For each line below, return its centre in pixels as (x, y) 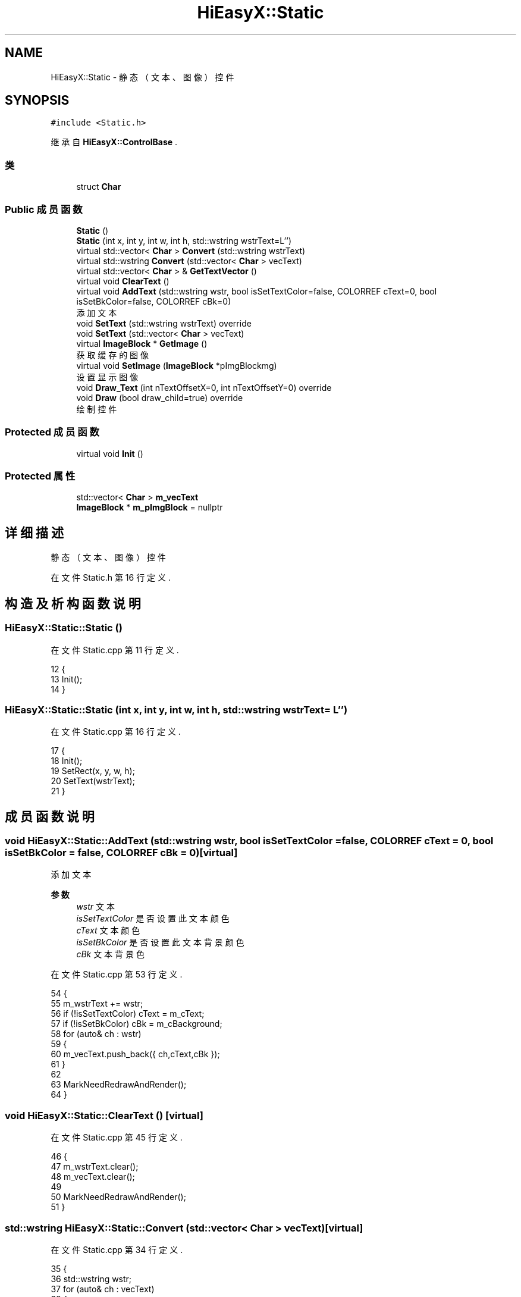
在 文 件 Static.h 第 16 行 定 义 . (111, 578)
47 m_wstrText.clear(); (95, 1167)
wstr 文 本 (95, 907)
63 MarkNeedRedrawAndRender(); (119, 1085)
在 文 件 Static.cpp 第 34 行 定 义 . (117, 1249)
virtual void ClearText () (123, 281)
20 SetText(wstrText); (93, 781)
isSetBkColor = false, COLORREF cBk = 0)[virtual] (121, 853)
